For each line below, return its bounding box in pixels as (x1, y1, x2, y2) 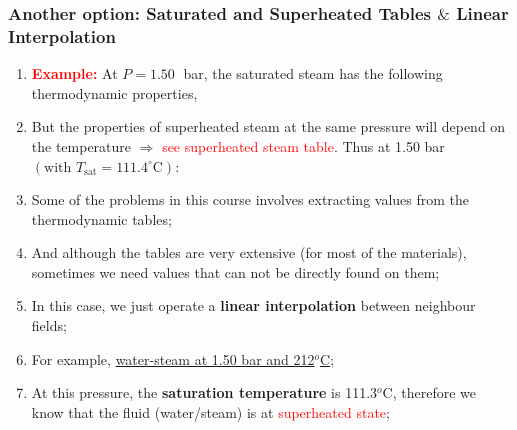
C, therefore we (382, 382, 476, 403)
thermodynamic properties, (31, 82, 198, 103)
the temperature (31, 135, 132, 156)
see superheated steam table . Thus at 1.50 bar (162, 135, 445, 156)
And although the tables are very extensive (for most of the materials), (31, 242, 467, 263)
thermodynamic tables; (31, 208, 172, 229)
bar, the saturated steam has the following (183, 63, 443, 84)
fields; (31, 315, 67, 336)
